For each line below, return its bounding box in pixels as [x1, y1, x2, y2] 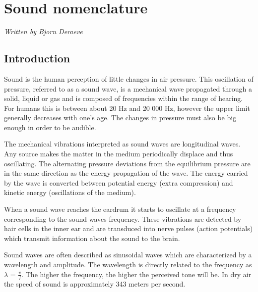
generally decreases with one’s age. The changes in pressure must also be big [4, 112, 237, 123]
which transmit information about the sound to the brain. [4, 233, 180, 243]
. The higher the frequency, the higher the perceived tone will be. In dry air [21, 269, 252, 279]
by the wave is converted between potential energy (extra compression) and [4, 177, 233, 188]
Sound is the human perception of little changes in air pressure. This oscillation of [4, 73, 254, 84]
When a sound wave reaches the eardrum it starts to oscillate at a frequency [4, 204, 236, 214]
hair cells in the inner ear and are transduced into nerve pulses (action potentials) [4, 223, 253, 234]
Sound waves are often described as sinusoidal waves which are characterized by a [4, 249, 252, 260]
